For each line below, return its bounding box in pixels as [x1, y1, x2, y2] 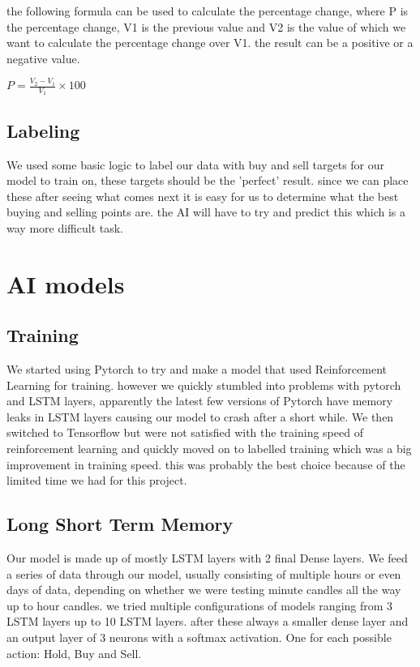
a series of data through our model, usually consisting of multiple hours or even [6, 565, 401, 582]
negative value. [6, 49, 80, 66]
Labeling [6, 118, 80, 143]
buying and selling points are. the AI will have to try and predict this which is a [6, 203, 406, 220]
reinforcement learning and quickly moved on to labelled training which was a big [6, 440, 412, 457]
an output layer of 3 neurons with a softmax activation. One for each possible [6, 629, 392, 645]
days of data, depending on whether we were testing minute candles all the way [6, 581, 401, 598]
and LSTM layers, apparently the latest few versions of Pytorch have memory [6, 392, 393, 409]
